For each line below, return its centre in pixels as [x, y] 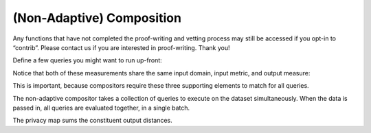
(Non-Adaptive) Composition [97, 18]
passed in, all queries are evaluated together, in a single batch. [101, 108]
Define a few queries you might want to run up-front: [88, 60]
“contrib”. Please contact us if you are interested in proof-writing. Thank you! [121, 47]
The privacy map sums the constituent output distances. [92, 121]
